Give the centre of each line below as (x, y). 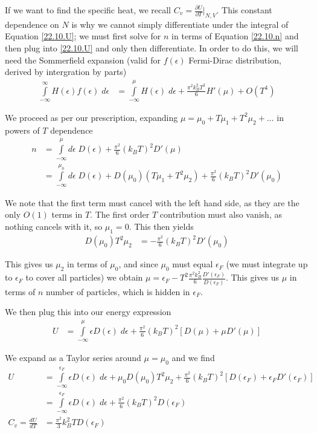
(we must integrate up (267, 264)
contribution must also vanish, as (221, 214)
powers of (22, 130)
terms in (67, 214)
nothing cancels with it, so (54, 226)
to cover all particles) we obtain (84, 277)
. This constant (244, 10)
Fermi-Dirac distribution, (235, 60)
